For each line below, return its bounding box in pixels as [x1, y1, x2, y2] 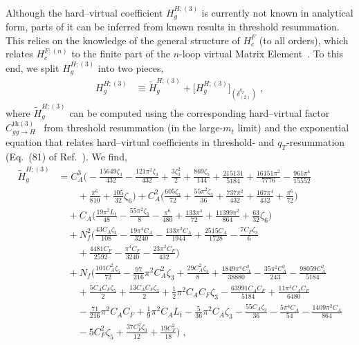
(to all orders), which [259, 32, 349, 47]
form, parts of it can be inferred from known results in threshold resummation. [6, 19, 340, 34]
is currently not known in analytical [201, 5, 353, 19]
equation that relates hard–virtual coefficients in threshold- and [6, 135, 275, 149]
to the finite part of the [71, 46, 171, 61]
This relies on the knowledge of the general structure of [6, 32, 240, 47]
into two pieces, [98, 60, 164, 75]
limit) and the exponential [237, 120, 349, 135]
